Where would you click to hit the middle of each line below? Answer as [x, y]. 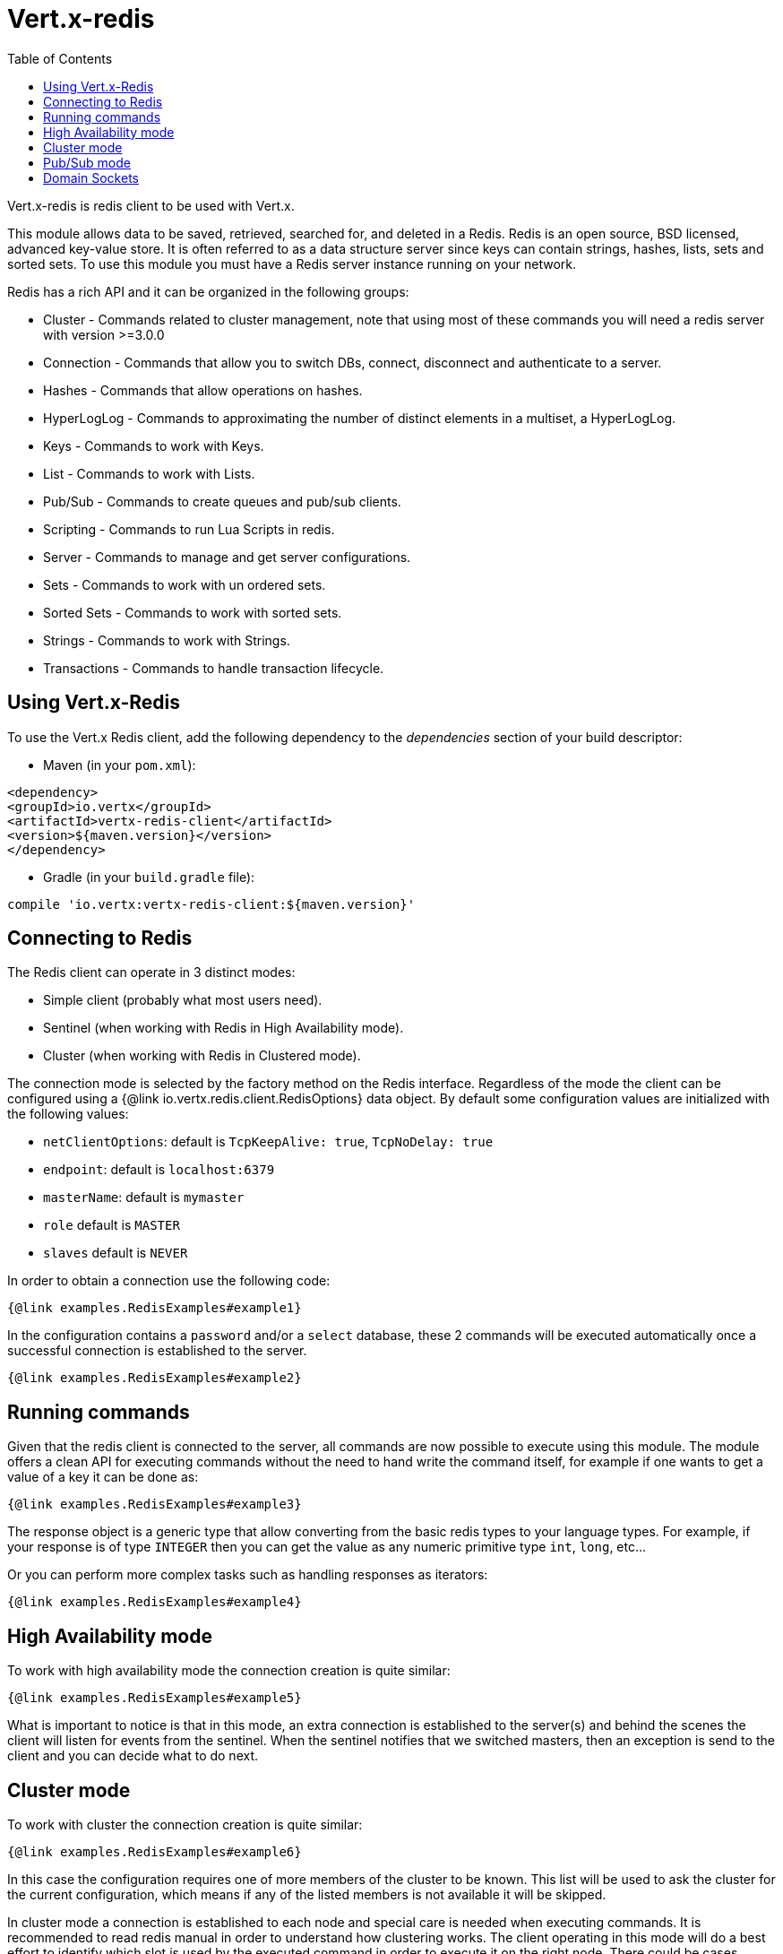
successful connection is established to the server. [157, 1351]
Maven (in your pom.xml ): [120, 765]
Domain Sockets [91, 177]
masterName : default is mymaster [144, 1197]
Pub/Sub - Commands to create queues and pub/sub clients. [222, 501]
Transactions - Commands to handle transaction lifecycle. [214, 668]
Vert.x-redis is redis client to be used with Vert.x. [151, 205]
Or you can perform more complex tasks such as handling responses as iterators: [248, 1575]
